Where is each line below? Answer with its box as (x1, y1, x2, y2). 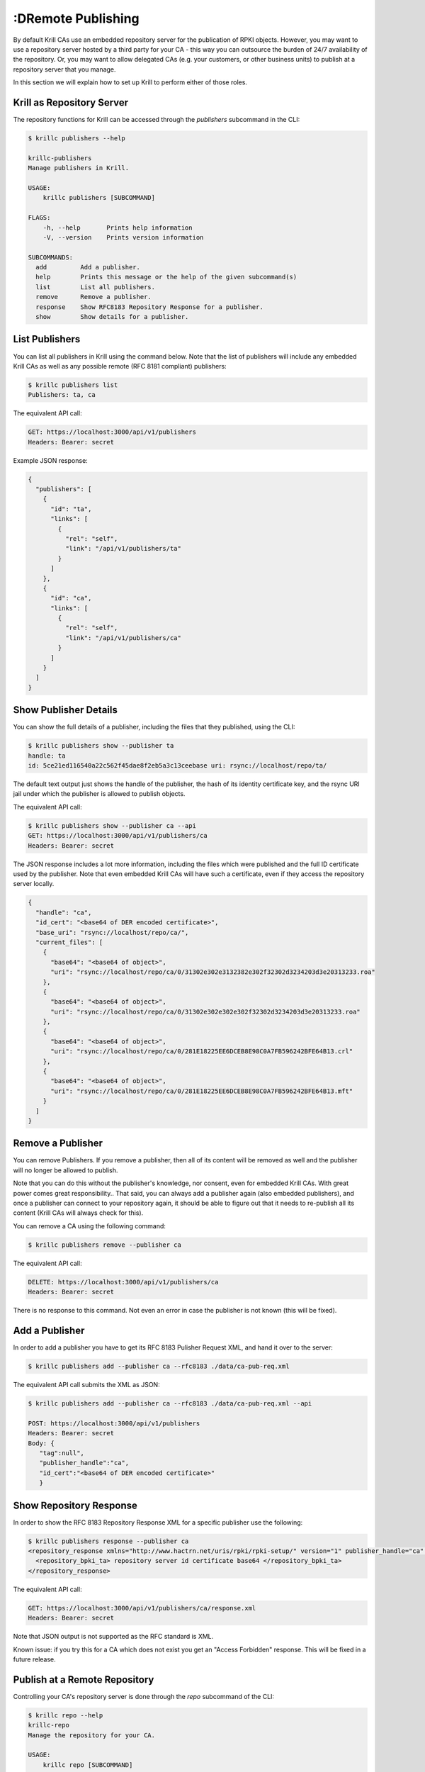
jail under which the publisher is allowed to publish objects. (13, 790, 186, 798)
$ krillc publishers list (28, 381, 118, 389)
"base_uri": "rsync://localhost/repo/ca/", (35, 929, 189, 936)
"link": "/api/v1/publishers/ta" (64, 544, 182, 553)
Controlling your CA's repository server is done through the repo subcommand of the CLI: (13, 1692, 275, 1700)
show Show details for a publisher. (35, 313, 189, 321)
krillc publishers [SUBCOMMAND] (42, 194, 156, 202)
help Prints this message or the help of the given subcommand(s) (35, 273, 297, 281)
